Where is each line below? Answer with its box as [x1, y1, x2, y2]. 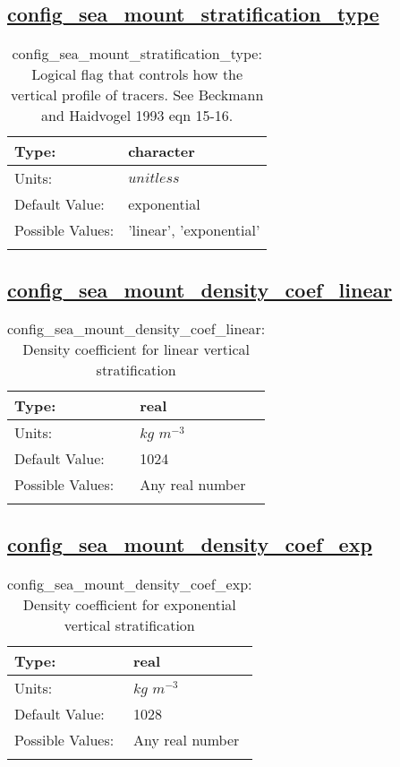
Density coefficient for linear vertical [22, 339, 250, 360]
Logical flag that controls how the [31, 64, 243, 85]
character [128, 141, 195, 162]
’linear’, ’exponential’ [128, 220, 260, 241]
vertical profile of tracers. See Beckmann [11, 84, 264, 106]
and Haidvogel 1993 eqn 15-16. [41, 105, 234, 126]
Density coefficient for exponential [22, 593, 236, 615]
